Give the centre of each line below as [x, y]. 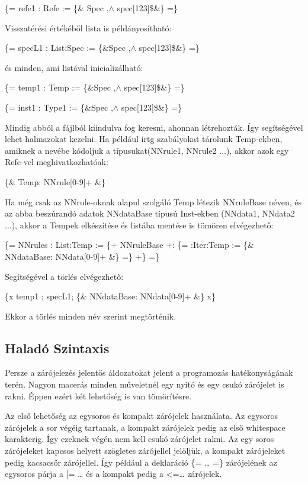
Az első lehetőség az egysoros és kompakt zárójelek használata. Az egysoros [142, 416]
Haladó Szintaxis [57, 348]
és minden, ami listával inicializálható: [74, 67]
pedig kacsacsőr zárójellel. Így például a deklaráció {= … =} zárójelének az [141, 462]
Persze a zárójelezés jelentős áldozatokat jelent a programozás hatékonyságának [149, 372]
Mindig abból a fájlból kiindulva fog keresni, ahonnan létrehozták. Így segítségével [154, 127]
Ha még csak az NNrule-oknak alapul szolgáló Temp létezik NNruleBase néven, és [153, 201]
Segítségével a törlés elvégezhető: [64, 276]
